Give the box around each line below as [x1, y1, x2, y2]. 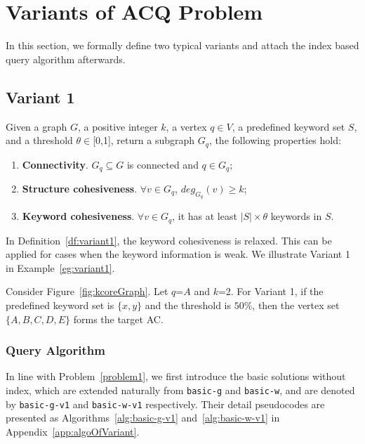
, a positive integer [77, 119, 158, 133]
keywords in [270, 209, 322, 223]
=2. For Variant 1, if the [218, 284, 324, 299]
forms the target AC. [73, 311, 164, 326]
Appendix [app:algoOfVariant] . [6, 424, 140, 438]
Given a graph [6, 119, 67, 133]
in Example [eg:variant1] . [6, 260, 115, 275]
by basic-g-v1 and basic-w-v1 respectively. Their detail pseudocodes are [6, 396, 325, 411]
